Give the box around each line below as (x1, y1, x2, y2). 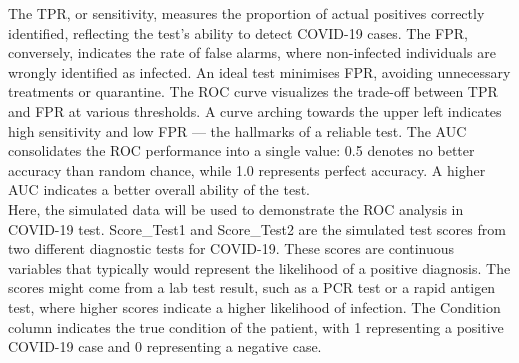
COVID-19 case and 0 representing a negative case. (8, 336, 322, 357)
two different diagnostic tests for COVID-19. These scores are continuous (8, 238, 455, 259)
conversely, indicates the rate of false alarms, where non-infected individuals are (8, 42, 496, 63)
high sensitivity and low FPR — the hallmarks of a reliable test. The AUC (8, 120, 467, 141)
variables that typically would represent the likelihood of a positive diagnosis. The (8, 257, 511, 278)
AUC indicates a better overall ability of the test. (8, 179, 310, 200)
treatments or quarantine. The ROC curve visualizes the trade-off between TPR (8, 81, 498, 102)
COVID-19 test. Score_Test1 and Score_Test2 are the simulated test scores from (8, 218, 506, 239)
